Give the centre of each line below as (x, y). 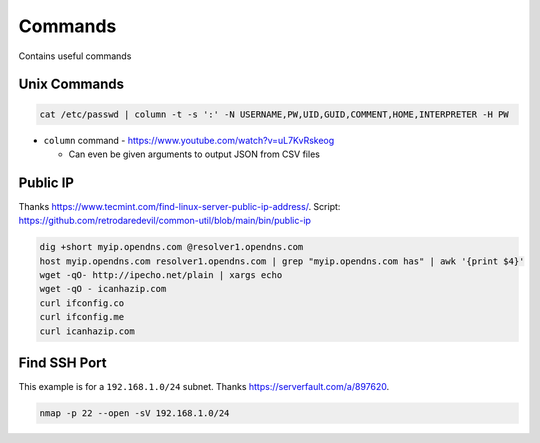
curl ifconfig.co (82, 303)
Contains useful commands (75, 56)
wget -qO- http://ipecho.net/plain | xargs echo (161, 274)
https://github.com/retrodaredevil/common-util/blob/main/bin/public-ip (165, 221)
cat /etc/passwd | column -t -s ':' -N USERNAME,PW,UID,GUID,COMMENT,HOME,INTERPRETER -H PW (274, 114)
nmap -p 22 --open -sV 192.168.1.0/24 (134, 413)
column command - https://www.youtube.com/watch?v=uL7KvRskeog (189, 140)
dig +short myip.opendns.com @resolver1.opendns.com (171, 247)
